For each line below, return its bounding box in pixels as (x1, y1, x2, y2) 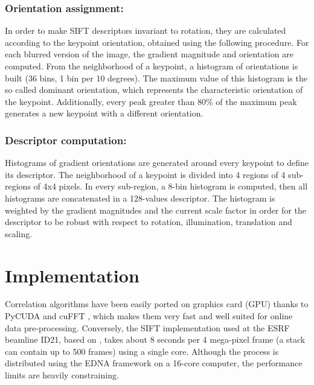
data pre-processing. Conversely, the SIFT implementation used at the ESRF (5, 321, 290, 334)
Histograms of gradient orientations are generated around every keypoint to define (5, 156, 309, 169)
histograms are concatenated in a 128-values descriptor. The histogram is (5, 191, 275, 204)
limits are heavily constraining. (5, 369, 119, 381)
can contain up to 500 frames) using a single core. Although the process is (5, 345, 279, 357)
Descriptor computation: (5, 132, 127, 147)
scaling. (5, 227, 33, 240)
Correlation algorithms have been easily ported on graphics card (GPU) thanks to (5, 297, 309, 310)
